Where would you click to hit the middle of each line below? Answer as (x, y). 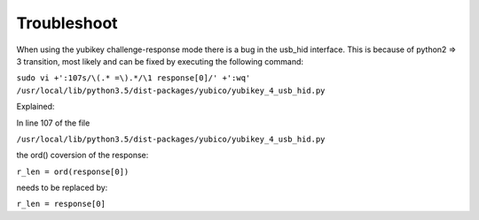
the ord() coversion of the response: (82, 156)
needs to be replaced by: (62, 188)
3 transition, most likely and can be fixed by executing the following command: (160, 61)
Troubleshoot (67, 23)
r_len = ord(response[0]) (73, 171)
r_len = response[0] (61, 204)
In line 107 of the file (53, 123)
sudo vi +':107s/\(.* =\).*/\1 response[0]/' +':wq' (133, 78)
